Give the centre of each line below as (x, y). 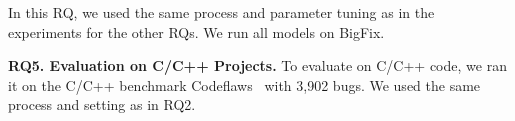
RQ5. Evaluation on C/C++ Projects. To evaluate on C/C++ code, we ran (257, 65)
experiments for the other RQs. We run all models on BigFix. (196, 31)
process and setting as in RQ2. (102, 104)
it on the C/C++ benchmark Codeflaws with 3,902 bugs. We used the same (244, 84)
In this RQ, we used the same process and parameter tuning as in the (221, 12)
